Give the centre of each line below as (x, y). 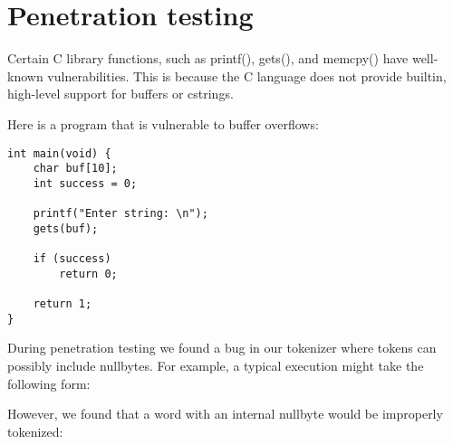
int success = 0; (85, 183)
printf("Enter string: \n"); (120, 214)
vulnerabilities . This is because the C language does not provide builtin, (247, 76)
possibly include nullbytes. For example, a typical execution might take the (216, 365)
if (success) (72, 259)
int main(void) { (59, 153)
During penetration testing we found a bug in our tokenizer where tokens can (222, 348)
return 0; (88, 274)
